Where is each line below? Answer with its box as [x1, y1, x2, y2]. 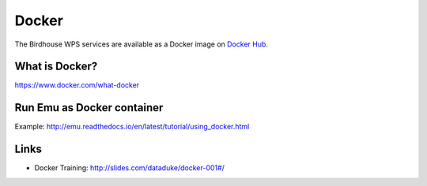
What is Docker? [14, 60, 98, 73]
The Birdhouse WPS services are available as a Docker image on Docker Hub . [14, 39, 269, 49]
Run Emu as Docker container [14, 101, 164, 114]
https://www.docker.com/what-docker [14, 80, 140, 90]
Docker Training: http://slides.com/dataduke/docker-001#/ [34, 163, 225, 173]
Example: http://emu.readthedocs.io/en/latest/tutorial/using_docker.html [14, 122, 250, 132]
